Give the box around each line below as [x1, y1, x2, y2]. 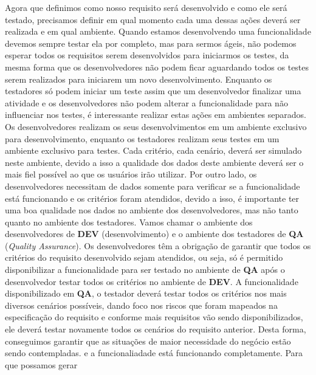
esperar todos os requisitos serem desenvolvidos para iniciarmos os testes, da [5, 49, 289, 61]
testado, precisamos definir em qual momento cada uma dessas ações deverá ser [5, 13, 301, 26]
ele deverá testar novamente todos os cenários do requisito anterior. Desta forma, [5, 323, 306, 335]
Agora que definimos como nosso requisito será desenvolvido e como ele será [5, 1, 287, 13]
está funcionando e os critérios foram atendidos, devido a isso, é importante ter [5, 191, 300, 204]
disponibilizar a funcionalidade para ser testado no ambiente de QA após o [5, 263, 285, 276]
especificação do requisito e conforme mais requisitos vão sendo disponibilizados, [5, 311, 303, 323]
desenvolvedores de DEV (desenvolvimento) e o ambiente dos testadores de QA [5, 227, 304, 240]
